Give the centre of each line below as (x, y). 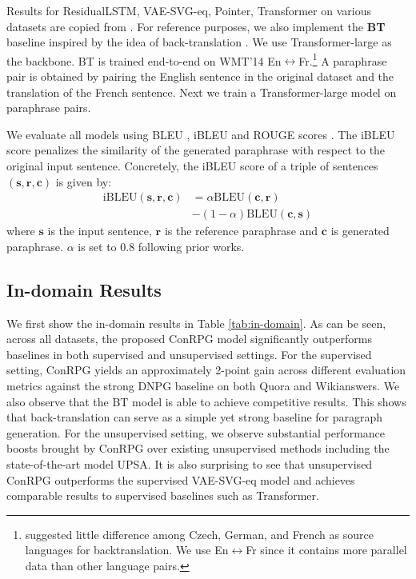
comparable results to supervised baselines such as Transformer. (163, 495)
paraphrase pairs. (49, 108)
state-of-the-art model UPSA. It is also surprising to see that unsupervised (190, 463)
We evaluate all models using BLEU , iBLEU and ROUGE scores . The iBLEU (201, 134)
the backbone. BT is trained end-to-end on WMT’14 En (144, 60)
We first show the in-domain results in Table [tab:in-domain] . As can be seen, (196, 323)
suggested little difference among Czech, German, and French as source (199, 534)
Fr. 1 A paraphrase (343, 59)
